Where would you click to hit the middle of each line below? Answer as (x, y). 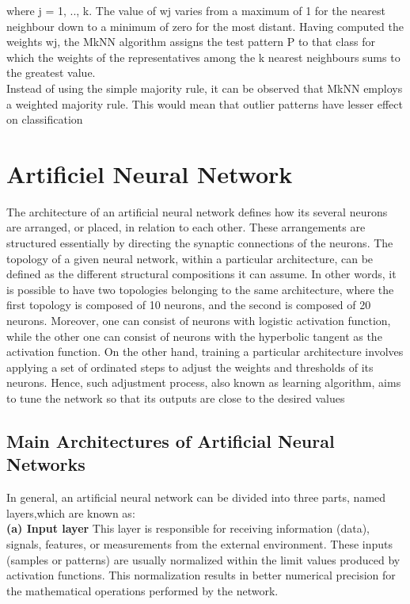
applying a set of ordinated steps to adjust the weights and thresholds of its (190, 367)
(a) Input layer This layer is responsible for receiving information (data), (188, 528)
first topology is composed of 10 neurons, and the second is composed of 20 (189, 305)
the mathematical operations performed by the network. (142, 590)
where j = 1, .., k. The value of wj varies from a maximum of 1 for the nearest (196, 10)
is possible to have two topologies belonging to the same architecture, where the (200, 289)
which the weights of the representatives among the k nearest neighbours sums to (203, 57)
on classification (45, 119)
